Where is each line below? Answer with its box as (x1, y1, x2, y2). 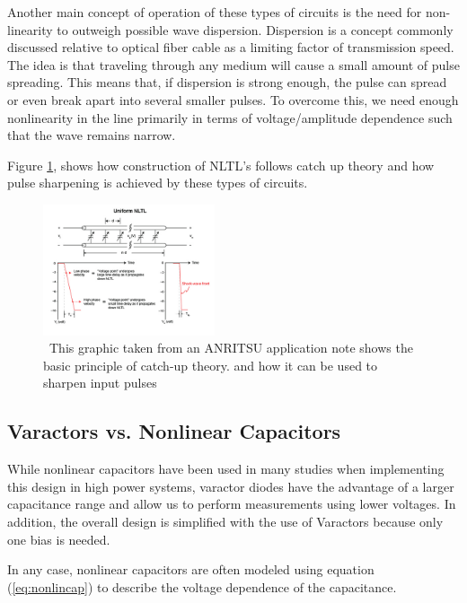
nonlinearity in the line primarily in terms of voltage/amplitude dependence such (7, 108, 453, 127)
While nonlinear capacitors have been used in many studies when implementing (7, 459, 445, 478)
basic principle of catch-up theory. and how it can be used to (43, 355, 378, 374)
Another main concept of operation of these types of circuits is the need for (7, 3, 422, 21)
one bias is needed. (7, 529, 110, 548)
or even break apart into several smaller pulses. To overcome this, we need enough (7, 90, 459, 109)
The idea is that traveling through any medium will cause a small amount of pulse (7, 55, 460, 74)
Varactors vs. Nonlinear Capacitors (7, 417, 341, 445)
